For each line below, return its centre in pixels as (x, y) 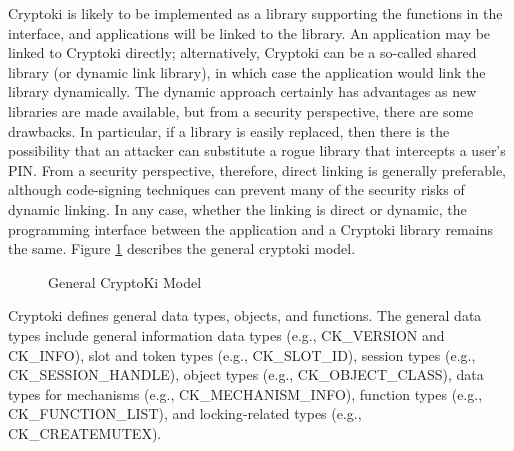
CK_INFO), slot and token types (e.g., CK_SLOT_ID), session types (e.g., (242, 354)
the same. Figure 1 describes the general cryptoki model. (182, 248)
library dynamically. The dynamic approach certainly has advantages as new (242, 91)
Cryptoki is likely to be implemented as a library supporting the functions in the (255, 13)
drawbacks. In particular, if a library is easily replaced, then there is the (229, 130)
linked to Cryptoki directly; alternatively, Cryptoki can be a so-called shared (242, 52)
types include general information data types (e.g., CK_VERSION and (226, 334)
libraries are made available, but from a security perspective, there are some (241, 110)
